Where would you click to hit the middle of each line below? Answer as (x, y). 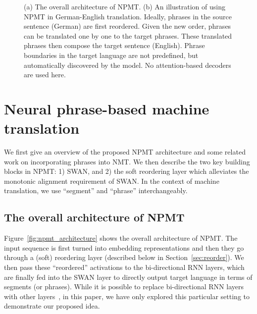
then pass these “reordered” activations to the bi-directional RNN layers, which (124, 267)
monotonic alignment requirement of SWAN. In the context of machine (112, 181)
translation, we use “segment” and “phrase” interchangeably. (96, 190)
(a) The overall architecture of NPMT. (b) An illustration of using (125, 6)
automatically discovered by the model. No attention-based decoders (128, 65)
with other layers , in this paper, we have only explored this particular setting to (127, 296)
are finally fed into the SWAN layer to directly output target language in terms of (128, 277)
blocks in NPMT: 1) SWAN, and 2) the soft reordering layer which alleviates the (127, 171)
